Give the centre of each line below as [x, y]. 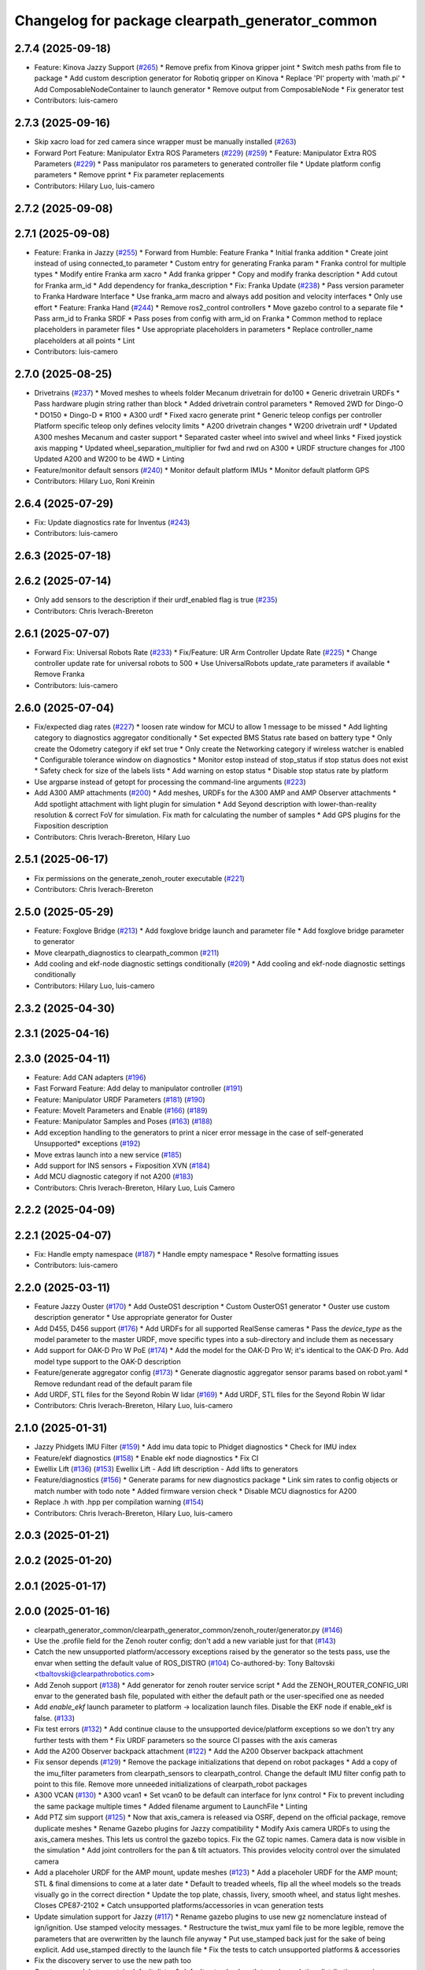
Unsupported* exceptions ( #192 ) [87, 1143]
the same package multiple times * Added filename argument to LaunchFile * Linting [171, 1806]
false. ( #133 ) [54, 1718]
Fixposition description [71, 826]
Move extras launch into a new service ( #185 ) [108, 1154]
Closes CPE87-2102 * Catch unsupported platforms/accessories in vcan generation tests [179, 1905]
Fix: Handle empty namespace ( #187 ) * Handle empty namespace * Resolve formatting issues [187, 1254]
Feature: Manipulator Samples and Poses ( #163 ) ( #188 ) [123, 1121]
